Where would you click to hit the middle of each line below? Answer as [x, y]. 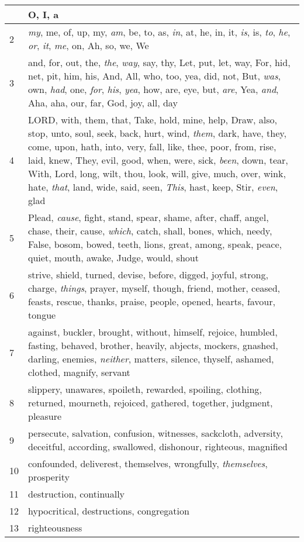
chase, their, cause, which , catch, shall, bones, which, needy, [150, 231]
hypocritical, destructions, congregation [109, 511]
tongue [42, 315]
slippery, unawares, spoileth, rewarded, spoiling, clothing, [145, 389]
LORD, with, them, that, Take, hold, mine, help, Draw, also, [153, 120]
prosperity [49, 477]
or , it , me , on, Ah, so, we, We [89, 45]
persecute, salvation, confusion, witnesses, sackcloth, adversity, [156, 433]
